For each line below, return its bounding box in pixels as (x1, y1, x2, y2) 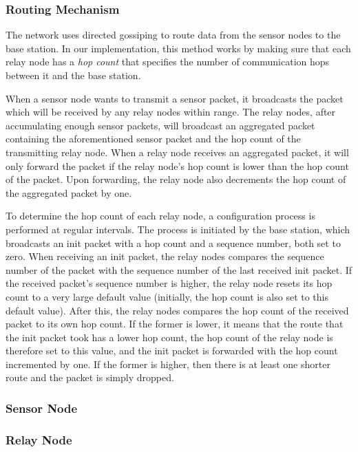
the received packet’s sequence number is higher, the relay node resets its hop (6, 276, 333, 290)
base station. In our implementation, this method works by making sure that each (6, 41, 351, 55)
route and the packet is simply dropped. (6, 370, 174, 385)
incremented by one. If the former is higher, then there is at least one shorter (6, 356, 330, 371)
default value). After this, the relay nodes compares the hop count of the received (6, 303, 349, 317)
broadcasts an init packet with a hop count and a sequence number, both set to (6, 235, 341, 250)
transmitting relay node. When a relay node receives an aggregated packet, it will (6, 144, 349, 159)
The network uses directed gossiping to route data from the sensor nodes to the (6, 28, 341, 42)
